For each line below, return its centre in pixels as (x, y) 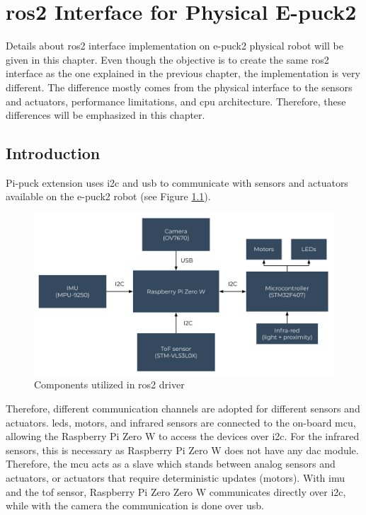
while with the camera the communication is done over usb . (135, 505)
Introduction (53, 153)
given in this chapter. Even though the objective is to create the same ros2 (167, 59)
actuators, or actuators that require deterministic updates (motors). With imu (176, 477)
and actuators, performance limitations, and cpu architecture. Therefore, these (176, 101)
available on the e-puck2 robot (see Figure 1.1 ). (108, 196)
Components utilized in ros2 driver (109, 384)
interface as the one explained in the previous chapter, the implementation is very (183, 73)
